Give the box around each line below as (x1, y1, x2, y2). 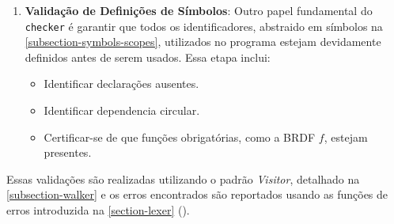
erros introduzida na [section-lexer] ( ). (6, 202, 190, 218)
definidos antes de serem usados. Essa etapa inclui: (25, 48, 271, 65)
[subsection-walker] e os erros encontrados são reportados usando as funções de (6, 186, 388, 203)
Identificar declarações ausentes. (44, 75, 199, 92)
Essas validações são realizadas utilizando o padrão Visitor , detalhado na (6, 170, 360, 187)
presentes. (44, 144, 92, 161)
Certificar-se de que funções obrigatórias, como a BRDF (44, 128, 316, 145)
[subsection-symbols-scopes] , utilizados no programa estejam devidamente (25, 33, 381, 50)
